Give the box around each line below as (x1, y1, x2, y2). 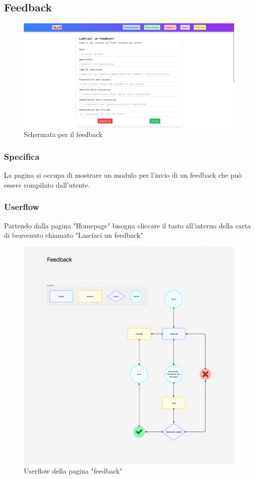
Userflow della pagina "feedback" (24, 465, 123, 476)
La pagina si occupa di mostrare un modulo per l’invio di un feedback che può (4, 170, 242, 180)
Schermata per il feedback (24, 129, 103, 139)
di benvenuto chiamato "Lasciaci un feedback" (4, 230, 143, 240)
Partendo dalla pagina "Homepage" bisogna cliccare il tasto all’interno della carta (4, 220, 251, 230)
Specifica (4, 150, 40, 162)
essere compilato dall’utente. (4, 179, 90, 190)
